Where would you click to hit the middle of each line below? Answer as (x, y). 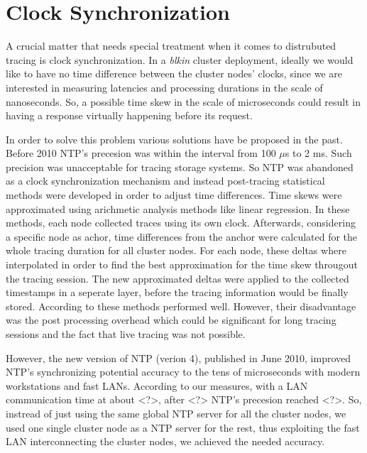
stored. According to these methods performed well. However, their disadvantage (181, 306)
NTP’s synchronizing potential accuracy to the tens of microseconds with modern (183, 372)
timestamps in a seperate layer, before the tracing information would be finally (177, 292)
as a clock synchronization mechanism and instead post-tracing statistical (165, 181)
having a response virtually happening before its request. (129, 115)
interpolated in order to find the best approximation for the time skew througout (182, 264)
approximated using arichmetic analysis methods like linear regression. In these (178, 208)
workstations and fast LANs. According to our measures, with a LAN (157, 385)
